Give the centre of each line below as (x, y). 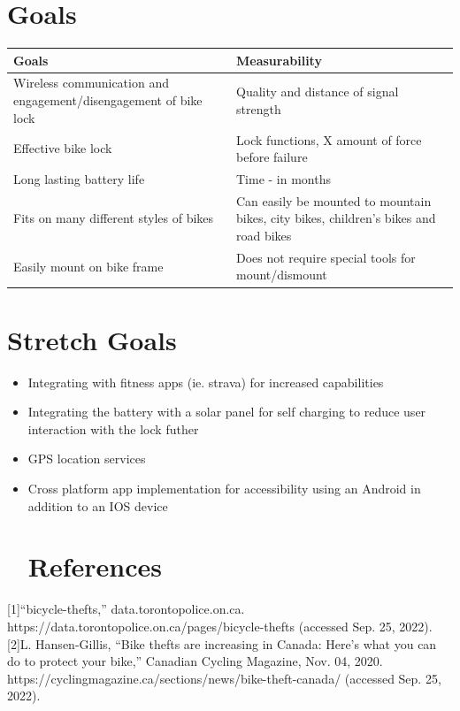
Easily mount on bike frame (88, 266)
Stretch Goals (92, 339)
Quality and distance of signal (318, 92)
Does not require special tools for (326, 257)
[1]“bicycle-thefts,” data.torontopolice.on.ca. (126, 609)
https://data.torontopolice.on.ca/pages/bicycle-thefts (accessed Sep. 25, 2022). (220, 626)
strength (259, 108)
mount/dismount (282, 275)
